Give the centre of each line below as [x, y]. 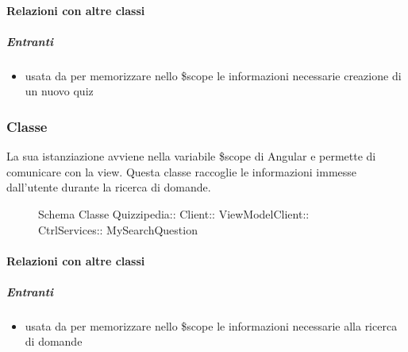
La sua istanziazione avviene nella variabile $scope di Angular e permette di [191, 156]
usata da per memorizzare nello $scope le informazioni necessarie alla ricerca [211, 325]
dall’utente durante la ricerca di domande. [109, 187]
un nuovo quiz [59, 91]
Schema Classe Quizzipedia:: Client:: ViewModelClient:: [174, 213]
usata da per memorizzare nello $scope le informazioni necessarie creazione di [213, 75]
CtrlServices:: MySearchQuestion [118, 229]
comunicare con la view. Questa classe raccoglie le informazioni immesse [182, 171]
